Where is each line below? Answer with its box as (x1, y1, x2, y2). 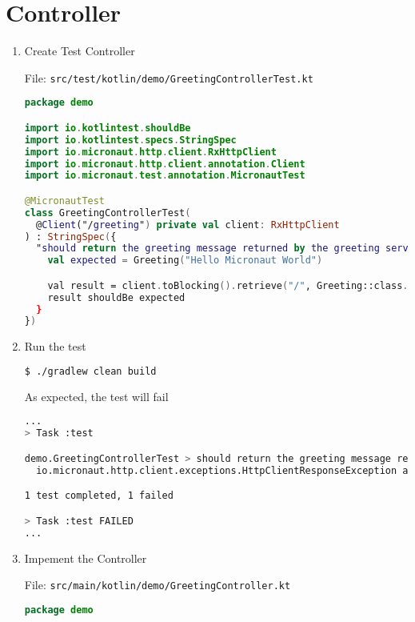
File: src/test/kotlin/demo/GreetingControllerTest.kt (24, 69, 313, 86)
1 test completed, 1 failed (24, 490, 174, 502)
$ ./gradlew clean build (24, 365, 157, 377)
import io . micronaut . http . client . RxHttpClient (24, 146, 277, 158)
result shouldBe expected (47, 291, 186, 303)
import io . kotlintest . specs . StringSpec (24, 134, 237, 146)
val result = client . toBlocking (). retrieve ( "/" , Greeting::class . (47, 279, 409, 291)
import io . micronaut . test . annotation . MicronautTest (24, 170, 305, 182)
